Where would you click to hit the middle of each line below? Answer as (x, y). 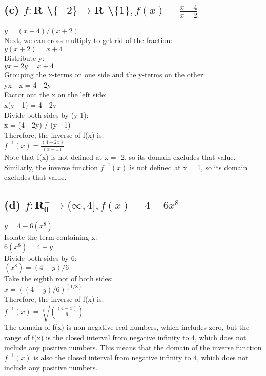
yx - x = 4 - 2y (28, 84)
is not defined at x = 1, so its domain (188, 167)
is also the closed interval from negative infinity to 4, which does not (141, 357)
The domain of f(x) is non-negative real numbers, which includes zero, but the (127, 327)
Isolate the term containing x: (51, 237)
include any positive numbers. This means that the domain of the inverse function (133, 347)
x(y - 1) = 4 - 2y (30, 105)
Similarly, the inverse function (51, 167)
